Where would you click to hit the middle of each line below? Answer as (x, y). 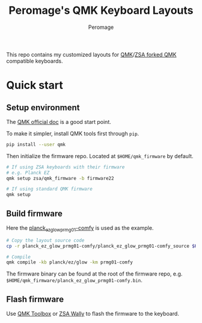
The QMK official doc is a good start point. (59, 122)
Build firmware (35, 213)
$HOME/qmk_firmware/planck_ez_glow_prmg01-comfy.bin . (74, 280)
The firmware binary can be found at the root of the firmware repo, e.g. (94, 274)
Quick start (35, 85)
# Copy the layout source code (45, 240)
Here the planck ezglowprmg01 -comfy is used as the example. (80, 229)
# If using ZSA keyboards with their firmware (66, 167)
